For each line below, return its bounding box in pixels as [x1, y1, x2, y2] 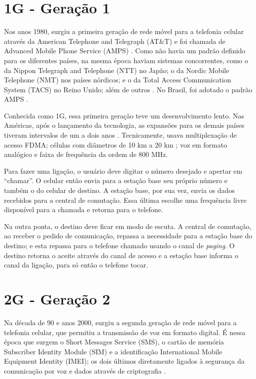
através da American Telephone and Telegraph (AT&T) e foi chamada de [4, 36, 225, 46]
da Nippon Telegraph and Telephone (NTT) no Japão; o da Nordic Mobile [4, 65, 229, 75]
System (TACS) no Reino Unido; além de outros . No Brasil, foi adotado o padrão [4, 84, 253, 94]
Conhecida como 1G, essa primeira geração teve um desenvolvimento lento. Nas [4, 110, 244, 120]
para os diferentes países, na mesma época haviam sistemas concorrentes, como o [4, 55, 249, 65]
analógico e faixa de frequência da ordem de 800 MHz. [4, 149, 168, 159]
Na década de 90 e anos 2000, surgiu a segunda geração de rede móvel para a [4, 317, 237, 327]
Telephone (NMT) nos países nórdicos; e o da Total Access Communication [4, 75, 231, 85]
